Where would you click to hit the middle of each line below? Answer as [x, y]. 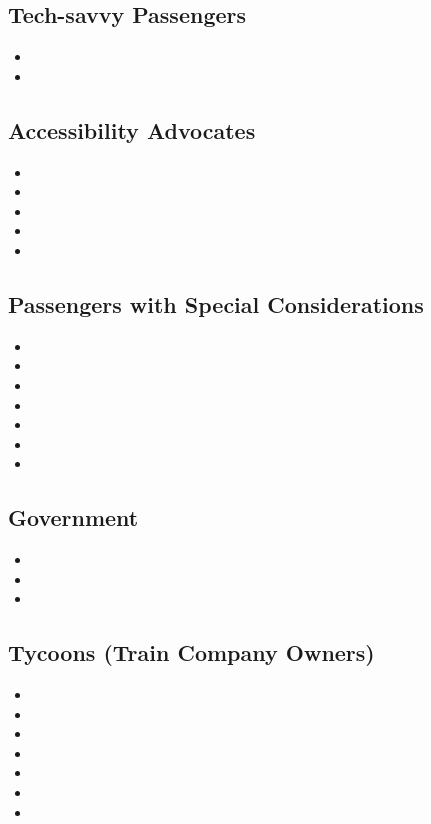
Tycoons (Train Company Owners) [191, 652]
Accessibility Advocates [132, 129]
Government [73, 517]
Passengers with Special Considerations [216, 303]
